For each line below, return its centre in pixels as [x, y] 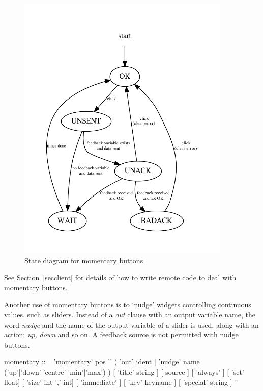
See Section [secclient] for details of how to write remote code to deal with [120, 277]
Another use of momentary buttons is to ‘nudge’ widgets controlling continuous [128, 304]
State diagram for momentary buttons [84, 260]
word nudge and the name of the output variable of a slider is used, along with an [131, 324]
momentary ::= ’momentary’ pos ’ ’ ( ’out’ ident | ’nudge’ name [102, 362]
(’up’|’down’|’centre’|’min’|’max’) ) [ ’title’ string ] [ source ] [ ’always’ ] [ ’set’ [124, 372]
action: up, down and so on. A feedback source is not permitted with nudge [121, 335]
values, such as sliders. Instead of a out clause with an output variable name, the [130, 315]
